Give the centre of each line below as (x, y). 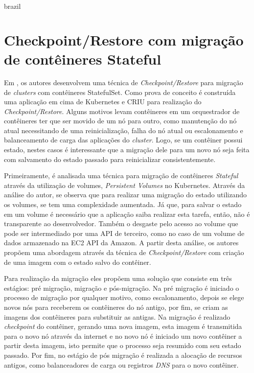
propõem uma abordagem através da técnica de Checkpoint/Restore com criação (124, 252)
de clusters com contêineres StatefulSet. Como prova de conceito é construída (120, 92)
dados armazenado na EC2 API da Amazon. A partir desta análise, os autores (121, 243)
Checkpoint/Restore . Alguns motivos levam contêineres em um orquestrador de (122, 111)
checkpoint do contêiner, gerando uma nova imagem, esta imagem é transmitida (123, 326)
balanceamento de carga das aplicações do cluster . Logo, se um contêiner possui (123, 140)
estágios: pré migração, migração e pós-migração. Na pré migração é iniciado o (122, 288)
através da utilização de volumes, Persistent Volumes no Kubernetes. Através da (125, 185)
